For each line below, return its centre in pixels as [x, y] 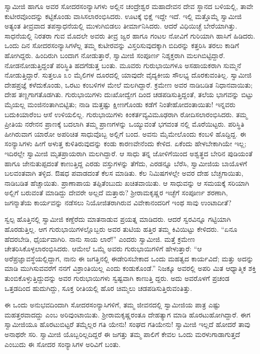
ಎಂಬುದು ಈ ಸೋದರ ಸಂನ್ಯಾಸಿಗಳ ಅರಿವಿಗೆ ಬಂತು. [63, 344]
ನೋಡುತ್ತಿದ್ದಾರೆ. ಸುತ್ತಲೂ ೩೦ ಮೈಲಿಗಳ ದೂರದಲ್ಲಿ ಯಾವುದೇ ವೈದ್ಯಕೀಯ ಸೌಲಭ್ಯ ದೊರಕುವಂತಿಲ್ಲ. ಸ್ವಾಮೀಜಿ [128, 75]
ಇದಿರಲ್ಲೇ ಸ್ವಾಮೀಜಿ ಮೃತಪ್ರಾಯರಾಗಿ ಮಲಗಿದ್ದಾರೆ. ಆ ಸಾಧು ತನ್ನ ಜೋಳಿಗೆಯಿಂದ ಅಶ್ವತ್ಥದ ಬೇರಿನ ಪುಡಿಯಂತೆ [128, 153]
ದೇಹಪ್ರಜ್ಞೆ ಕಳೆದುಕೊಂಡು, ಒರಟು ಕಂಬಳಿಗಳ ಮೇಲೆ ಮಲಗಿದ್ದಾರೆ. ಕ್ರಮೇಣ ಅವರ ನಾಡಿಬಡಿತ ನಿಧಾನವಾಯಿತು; [129, 84]
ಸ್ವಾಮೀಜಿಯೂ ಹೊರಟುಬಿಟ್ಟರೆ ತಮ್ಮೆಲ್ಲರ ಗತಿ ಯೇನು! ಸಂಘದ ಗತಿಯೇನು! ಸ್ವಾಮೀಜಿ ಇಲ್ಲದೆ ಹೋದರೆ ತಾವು [127, 324]
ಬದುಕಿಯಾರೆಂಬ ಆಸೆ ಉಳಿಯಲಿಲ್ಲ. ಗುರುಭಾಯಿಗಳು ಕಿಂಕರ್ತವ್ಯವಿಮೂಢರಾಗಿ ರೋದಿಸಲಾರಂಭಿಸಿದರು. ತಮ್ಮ [126, 114]
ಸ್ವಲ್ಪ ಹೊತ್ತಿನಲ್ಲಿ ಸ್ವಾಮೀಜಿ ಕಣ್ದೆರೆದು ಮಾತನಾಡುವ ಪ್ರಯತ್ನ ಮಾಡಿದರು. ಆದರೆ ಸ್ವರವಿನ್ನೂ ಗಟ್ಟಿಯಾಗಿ [118, 219]
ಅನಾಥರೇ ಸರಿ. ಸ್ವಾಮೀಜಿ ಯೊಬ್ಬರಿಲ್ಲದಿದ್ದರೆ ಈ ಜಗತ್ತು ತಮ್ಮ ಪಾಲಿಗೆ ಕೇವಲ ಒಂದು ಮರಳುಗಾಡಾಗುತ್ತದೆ [122, 334]
